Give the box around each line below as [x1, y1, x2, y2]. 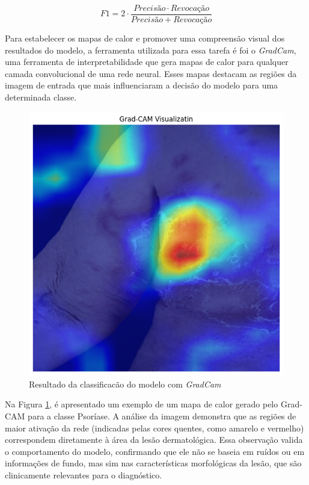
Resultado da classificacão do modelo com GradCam [29, 377, 221, 390]
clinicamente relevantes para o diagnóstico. [5, 469, 162, 481]
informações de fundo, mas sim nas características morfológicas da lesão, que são [5, 457, 302, 469]
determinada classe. [5, 91, 77, 103]
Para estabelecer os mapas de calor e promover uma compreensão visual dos [5, 32, 285, 45]
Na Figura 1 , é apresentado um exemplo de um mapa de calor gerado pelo [5, 398, 278, 410]
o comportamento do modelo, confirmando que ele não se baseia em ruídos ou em [5, 445, 305, 457]
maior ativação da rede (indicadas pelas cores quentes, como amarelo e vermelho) [5, 421, 304, 434]
